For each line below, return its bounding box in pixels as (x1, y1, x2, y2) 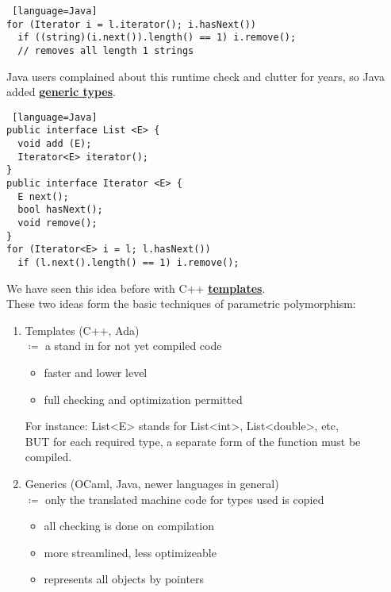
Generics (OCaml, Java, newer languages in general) (25, 475, 279, 492)
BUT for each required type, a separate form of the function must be (25, 432, 361, 449)
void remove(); (17, 217, 98, 229)
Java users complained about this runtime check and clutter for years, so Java (6, 67, 385, 84)
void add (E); (17, 138, 92, 150)
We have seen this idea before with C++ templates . (6, 279, 266, 296)
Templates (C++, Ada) (25, 321, 140, 338)
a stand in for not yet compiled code (44, 337, 222, 354)
